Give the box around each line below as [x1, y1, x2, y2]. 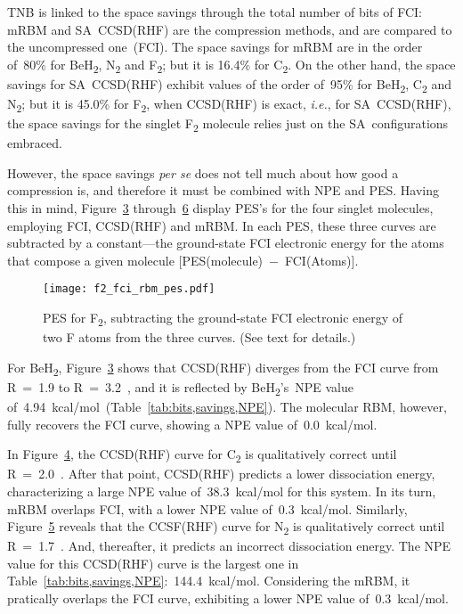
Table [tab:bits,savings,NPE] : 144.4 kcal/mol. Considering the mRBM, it [7, 571, 410, 590]
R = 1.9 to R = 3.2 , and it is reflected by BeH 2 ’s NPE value [7, 377, 353, 398]
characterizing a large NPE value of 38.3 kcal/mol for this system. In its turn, [7, 481, 436, 500]
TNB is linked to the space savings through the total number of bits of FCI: [7, 3, 422, 20]
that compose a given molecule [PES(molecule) [7, 250, 264, 269]
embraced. [7, 134, 62, 152]
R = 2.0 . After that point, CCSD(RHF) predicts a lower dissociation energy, [7, 464, 435, 483]
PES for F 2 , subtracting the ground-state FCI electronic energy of [43, 308, 403, 329]
